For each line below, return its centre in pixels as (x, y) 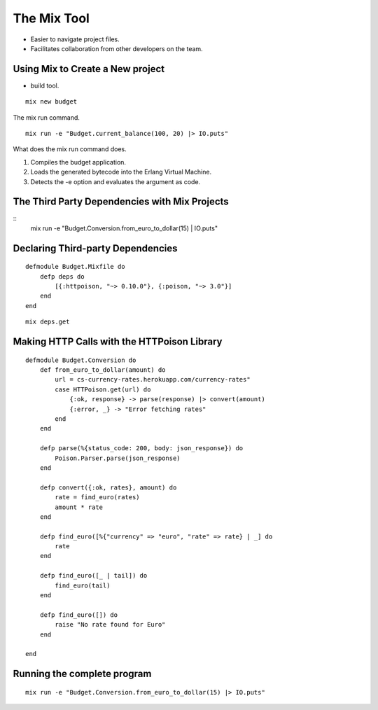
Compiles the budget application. (78, 162)
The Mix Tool (51, 18)
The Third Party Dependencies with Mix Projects (121, 202)
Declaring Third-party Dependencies (95, 248)
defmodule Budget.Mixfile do (75, 267)
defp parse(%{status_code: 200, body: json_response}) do (141, 448)
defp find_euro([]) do (79, 615)
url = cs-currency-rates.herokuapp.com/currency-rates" (153, 380)
